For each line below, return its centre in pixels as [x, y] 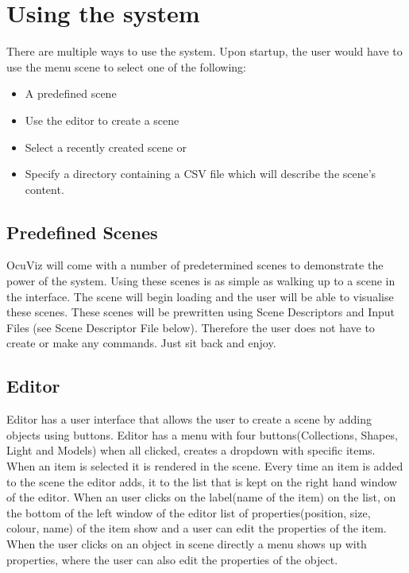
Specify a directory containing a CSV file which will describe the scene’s [201, 174]
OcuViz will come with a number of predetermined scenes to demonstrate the [195, 265]
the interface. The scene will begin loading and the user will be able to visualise [200, 296]
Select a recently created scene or [106, 147]
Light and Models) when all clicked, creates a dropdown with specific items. [191, 450]
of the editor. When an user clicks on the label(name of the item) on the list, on [201, 497]
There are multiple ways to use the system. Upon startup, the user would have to [204, 51]
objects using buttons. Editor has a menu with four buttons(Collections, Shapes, [202, 434]
